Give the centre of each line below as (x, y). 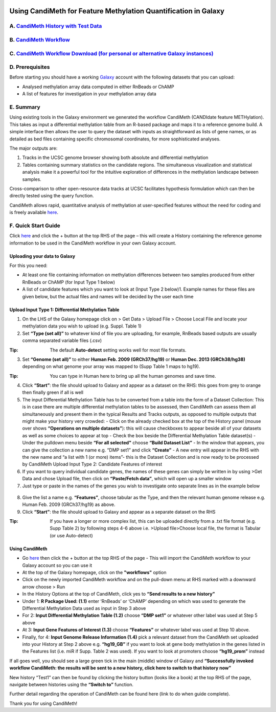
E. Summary (25, 107)
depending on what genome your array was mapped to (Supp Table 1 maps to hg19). (111, 367)
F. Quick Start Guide (35, 226)
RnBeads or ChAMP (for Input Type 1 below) (68, 282)
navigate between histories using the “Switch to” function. (72, 684)
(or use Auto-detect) (71, 535)
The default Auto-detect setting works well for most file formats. (118, 350)
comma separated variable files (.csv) (62, 340)
